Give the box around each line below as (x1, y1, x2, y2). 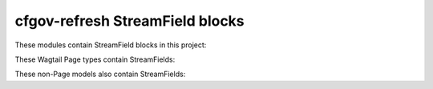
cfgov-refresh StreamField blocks (14, 12, 245, 30)
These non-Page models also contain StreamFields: (14, 69, 186, 79)
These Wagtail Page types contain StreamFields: (14, 55, 176, 64)
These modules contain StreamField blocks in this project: (14, 40, 207, 50)
